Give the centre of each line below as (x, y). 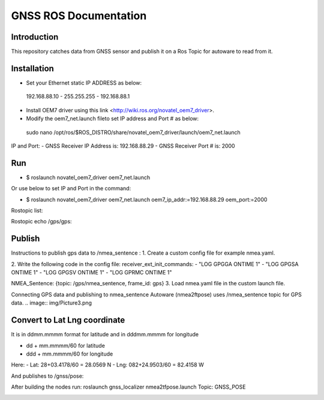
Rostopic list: (27, 211)
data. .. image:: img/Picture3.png (52, 303)
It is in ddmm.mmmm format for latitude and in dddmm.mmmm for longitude (105, 335)
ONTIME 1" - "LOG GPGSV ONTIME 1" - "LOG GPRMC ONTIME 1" (91, 273)
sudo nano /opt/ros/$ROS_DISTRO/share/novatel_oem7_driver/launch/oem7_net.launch (133, 132)
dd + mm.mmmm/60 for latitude (65, 345)
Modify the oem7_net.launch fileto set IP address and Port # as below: (112, 119)
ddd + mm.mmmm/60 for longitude (70, 354)
